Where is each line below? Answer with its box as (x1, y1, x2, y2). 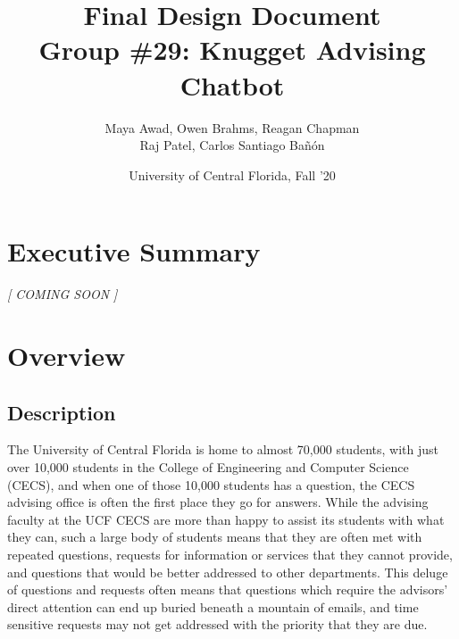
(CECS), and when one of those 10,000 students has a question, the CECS (7, 475, 415, 494)
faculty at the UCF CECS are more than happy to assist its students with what (7, 510, 445, 528)
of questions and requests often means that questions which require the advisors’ (7, 580, 448, 599)
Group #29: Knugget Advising (38, 31, 426, 68)
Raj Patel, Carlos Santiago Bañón (139, 136, 325, 154)
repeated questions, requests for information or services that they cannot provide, (7, 544, 453, 563)
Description (7, 398, 116, 426)
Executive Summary (7, 233, 261, 270)
